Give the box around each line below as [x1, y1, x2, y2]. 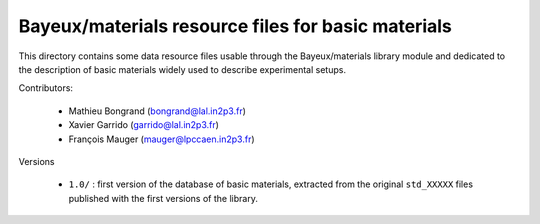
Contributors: [18, 82, 74, 94]
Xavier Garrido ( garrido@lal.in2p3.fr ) [68, 119, 220, 131]
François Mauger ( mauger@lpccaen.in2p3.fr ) [68, 133, 255, 145]
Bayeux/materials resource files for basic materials [18, 15, 452, 37]
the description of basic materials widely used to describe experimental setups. [18, 63, 347, 75]
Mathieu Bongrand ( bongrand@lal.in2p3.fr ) [68, 105, 247, 117]
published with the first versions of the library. [68, 192, 259, 204]
